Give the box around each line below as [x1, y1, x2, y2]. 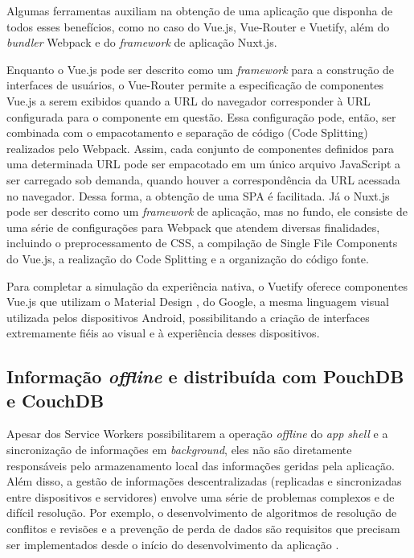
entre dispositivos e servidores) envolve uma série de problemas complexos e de [6, 488, 395, 505]
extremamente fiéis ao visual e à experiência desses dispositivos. [6, 324, 320, 341]
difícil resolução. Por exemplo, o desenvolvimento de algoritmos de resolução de [6, 504, 397, 521]
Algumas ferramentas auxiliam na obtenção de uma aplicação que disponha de [6, 2, 393, 19]
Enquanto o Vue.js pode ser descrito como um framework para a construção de [6, 60, 395, 77]
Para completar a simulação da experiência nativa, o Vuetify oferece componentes [6, 277, 408, 294]
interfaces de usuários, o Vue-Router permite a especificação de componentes [6, 76, 383, 93]
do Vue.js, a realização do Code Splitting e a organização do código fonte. [6, 250, 369, 267]
